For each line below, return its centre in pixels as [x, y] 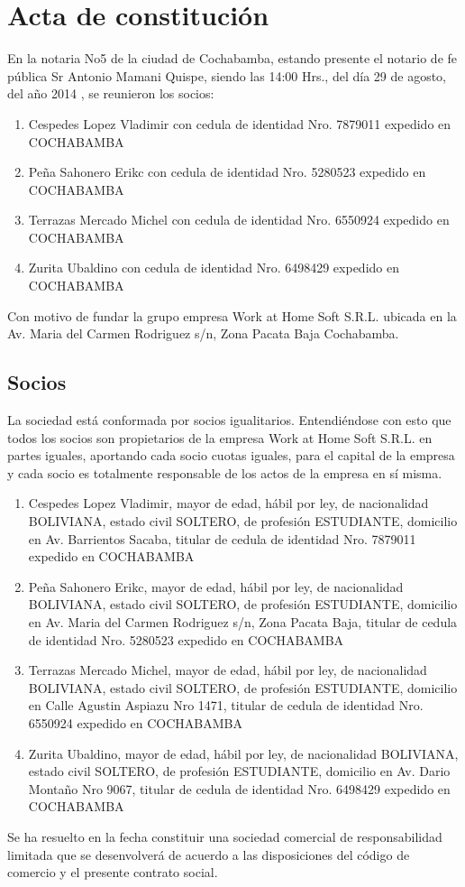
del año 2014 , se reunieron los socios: [111, 93]
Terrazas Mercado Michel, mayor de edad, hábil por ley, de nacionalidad [228, 670]
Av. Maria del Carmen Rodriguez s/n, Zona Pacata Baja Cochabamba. [203, 333]
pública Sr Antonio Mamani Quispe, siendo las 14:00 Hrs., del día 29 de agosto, [227, 75]
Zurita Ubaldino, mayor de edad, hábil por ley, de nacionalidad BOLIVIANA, [243, 753]
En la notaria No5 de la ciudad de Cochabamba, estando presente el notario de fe [232, 58]
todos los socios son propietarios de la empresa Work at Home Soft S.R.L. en [220, 437]
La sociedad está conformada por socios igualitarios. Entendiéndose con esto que [229, 420]
